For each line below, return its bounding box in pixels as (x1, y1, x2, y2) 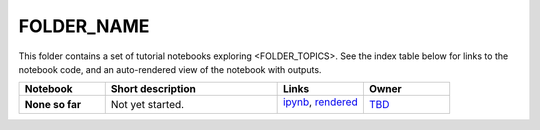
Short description (110, 82, 197, 96)
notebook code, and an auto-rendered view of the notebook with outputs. (18, 63, 322, 75)
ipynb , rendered (282, 95, 359, 109)
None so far (24, 98, 82, 112)
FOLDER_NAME (18, 15, 150, 37)
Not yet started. (110, 98, 185, 112)
